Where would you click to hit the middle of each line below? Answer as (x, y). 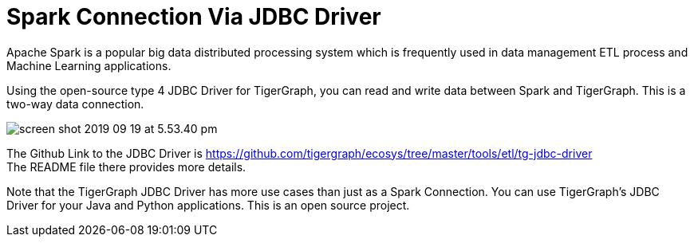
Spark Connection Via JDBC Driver (194, 17)
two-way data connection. (75, 104)
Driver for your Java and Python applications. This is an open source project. (208, 205)
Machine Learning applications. (89, 65)
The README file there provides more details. (126, 167)
